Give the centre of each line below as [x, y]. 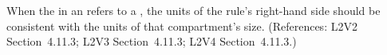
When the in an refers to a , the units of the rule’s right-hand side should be [193, 10]
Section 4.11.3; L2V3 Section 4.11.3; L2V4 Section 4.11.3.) [152, 41]
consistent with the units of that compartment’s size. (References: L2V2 [182, 26]
